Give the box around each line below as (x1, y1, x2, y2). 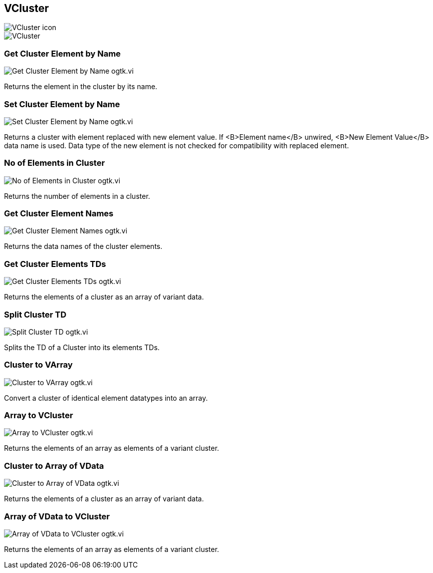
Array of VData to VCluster (4, 511, 110, 521)
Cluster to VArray (4, 360, 73, 370)
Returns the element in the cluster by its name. (4, 82, 158, 91)
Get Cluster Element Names (4, 208, 114, 219)
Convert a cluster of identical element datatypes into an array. (4, 393, 208, 402)
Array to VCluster (4, 410, 73, 421)
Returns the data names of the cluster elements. (4, 242, 163, 251)
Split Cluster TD (4, 309, 67, 320)
